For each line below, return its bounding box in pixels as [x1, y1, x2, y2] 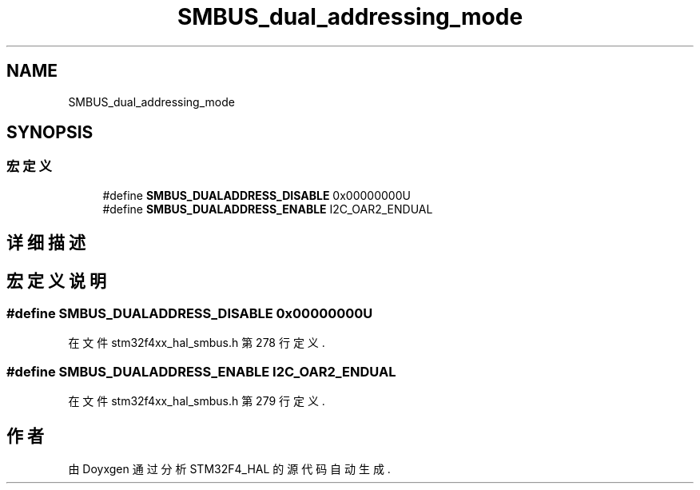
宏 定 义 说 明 [6, 270, 106, 291]
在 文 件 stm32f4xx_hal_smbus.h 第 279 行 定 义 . [68, 394, 325, 408]
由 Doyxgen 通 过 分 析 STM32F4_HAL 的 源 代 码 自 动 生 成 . [68, 462, 391, 476]
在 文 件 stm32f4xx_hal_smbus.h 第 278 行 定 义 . [68, 336, 325, 350]
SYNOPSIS [6, 122, 93, 143]
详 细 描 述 [6, 233, 86, 253]
